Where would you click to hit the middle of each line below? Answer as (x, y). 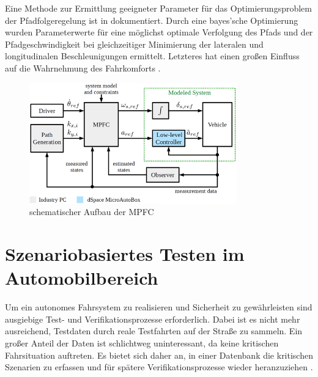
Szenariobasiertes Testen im (125, 254)
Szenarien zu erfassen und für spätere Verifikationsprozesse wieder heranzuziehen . (159, 367)
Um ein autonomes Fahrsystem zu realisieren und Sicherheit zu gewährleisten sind (159, 307)
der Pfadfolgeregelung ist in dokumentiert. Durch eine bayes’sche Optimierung (152, 20)
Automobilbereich (82, 278)
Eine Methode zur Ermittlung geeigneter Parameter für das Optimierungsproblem (158, 8)
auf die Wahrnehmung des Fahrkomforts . (83, 68)
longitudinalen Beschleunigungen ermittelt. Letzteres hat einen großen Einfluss (152, 56)
